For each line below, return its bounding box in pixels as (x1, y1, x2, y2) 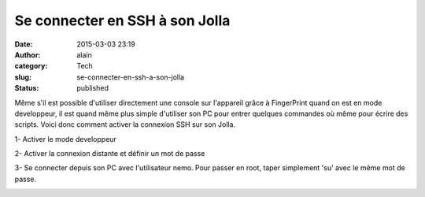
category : (14, 61, 48, 71)
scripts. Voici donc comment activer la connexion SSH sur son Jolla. (14, 120, 236, 129)
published (76, 84, 109, 93)
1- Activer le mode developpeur (14, 134, 117, 143)
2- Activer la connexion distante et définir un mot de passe (14, 149, 205, 158)
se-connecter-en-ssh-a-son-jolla (76, 72, 185, 82)
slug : (14, 72, 31, 82)
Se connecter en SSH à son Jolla (14, 12, 231, 29)
